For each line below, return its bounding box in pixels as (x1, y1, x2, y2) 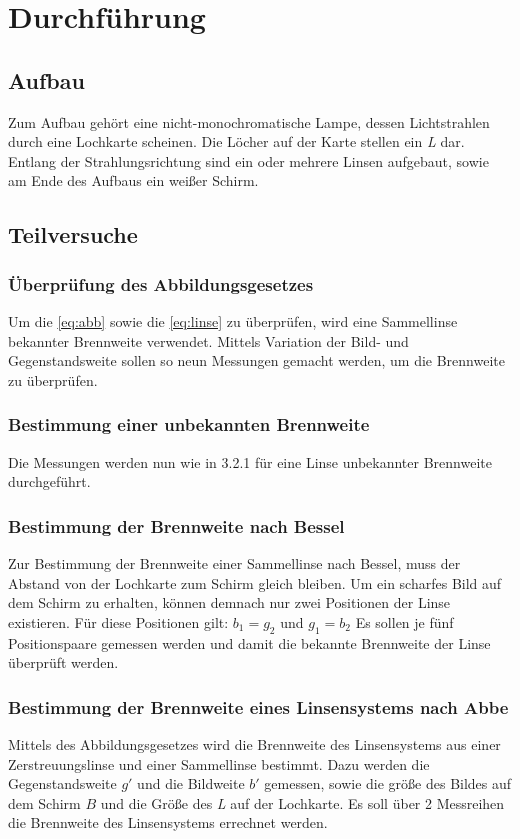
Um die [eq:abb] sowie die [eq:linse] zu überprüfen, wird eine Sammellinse (8, 310, 458, 331)
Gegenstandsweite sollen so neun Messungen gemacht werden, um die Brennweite (8, 350, 505, 371)
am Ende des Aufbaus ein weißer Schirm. (8, 170, 259, 191)
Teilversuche (8, 219, 138, 250)
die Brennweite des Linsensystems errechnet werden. (8, 812, 328, 833)
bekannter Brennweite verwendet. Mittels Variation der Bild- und (8, 330, 409, 351)
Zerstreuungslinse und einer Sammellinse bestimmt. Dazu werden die (8, 753, 430, 774)
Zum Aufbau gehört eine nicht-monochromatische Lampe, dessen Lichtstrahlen (8, 111, 490, 132)
